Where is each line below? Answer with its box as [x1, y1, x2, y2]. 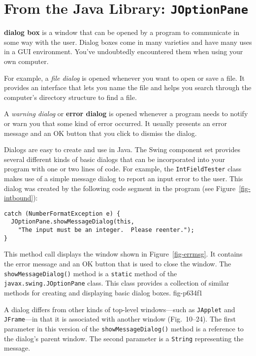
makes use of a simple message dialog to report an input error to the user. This [4, 173, 243, 184]
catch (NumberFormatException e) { [4, 210, 121, 217]
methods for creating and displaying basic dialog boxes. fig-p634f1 [4, 287, 203, 297]
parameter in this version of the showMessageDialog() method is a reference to [4, 323, 244, 333]
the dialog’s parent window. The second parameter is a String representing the [4, 333, 244, 343]
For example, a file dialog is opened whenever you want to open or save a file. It [4, 72, 245, 83]
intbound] [4, 193, 33, 203]
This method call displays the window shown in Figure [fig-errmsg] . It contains [4, 249, 243, 259]
